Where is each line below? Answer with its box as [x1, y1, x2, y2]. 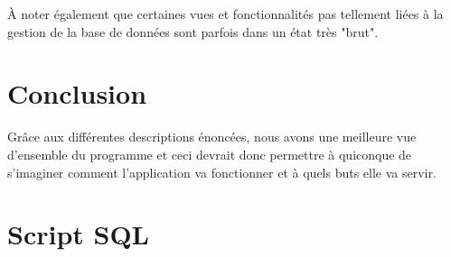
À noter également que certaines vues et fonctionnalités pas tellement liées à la [7, 5, 444, 23]
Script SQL [7, 216, 149, 252]
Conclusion [7, 75, 147, 112]
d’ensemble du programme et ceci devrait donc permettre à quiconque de [7, 144, 412, 163]
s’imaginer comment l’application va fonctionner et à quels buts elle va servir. [7, 162, 437, 181]
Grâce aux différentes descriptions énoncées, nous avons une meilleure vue [7, 127, 417, 146]
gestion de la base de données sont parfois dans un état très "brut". [7, 22, 379, 41]
